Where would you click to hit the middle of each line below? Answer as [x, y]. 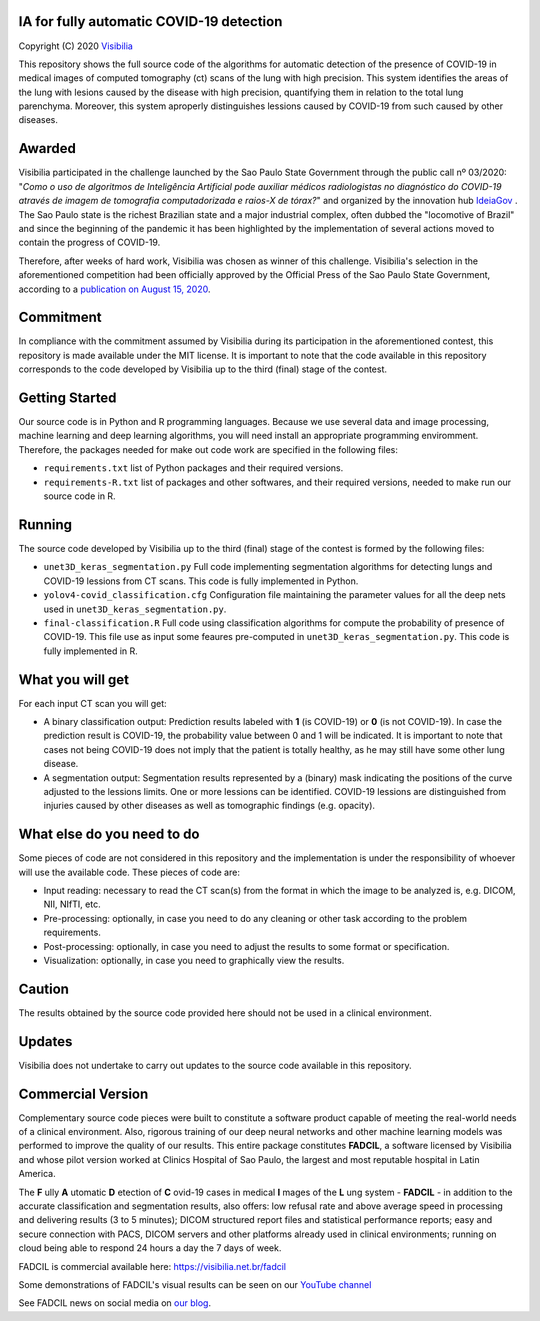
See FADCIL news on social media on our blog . [115, 1303]
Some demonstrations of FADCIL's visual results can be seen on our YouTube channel [195, 1284]
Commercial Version [83, 1093]
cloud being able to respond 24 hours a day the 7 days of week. [150, 1248]
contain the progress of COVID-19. [89, 242]
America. [37, 1174]
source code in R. [79, 496]
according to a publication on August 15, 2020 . [114, 289]
